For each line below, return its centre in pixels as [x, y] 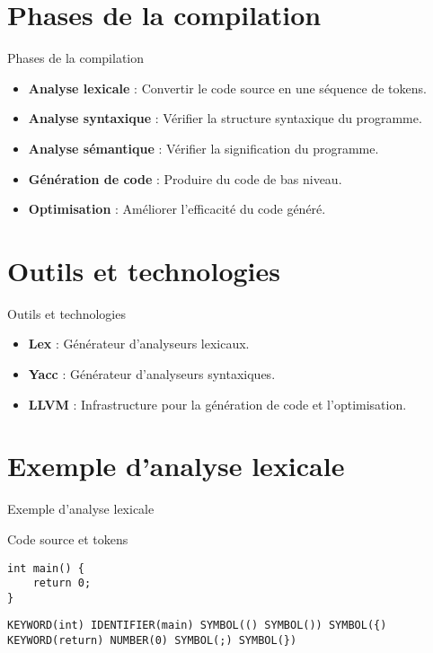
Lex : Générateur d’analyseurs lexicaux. [139, 344]
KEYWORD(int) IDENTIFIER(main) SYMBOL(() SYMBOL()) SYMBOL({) [197, 626]
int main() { [46, 568]
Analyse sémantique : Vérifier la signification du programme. [203, 148]
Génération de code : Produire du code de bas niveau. [185, 178]
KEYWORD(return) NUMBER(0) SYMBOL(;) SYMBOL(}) [152, 641]
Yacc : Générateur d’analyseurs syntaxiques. [152, 374]
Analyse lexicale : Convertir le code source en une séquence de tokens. [227, 88]
